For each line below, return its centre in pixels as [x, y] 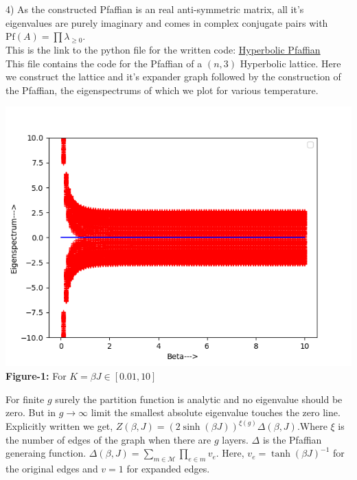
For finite [25, 399]
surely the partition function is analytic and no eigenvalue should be [199, 399]
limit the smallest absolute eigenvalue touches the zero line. [216, 412]
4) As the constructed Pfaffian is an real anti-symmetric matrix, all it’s [155, 9]
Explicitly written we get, [59, 426]
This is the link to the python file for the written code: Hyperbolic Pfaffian [163, 49]
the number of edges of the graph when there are [108, 439]
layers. [235, 439]
